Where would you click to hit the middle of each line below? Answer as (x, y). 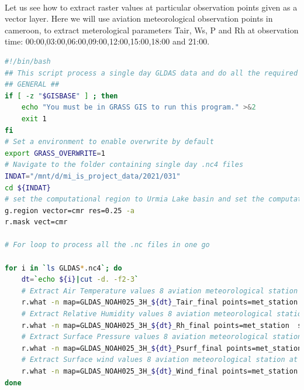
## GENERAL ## (32, 85)
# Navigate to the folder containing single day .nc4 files (124, 165)
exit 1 (34, 119)
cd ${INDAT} (28, 188)
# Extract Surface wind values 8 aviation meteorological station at (160, 360)
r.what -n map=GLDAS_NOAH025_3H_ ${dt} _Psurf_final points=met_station (162, 348)
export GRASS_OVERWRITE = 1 (55, 153)
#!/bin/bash (28, 61)
